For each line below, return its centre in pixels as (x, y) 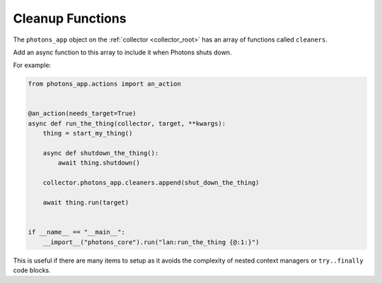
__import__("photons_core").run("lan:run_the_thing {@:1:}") (151, 242)
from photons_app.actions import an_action (105, 84)
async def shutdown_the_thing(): (101, 153)
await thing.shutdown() (99, 163)
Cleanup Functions (70, 18)
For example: (32, 65)
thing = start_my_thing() (88, 133)
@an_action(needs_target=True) (82, 114)
